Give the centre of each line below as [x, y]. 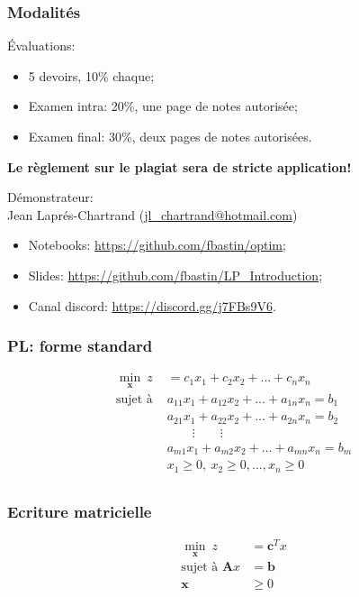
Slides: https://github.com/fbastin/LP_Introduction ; [175, 275]
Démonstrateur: [50, 197]
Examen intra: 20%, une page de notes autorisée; [163, 106]
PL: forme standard [80, 346]
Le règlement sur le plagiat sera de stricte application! [179, 166]
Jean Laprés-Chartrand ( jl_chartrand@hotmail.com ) [153, 214]
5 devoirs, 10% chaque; [91, 75]
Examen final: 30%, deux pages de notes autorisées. [170, 136]
